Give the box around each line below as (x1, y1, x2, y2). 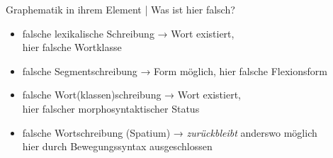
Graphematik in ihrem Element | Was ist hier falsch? (6, 2, 235, 16)
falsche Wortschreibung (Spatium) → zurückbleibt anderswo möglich (22, 125, 317, 140)
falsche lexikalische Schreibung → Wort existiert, (22, 26, 235, 40)
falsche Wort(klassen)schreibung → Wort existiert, (22, 87, 241, 102)
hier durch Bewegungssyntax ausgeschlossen (22, 139, 213, 154)
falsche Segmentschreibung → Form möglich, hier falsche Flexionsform (22, 63, 327, 78)
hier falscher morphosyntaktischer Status (22, 101, 200, 115)
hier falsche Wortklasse (22, 40, 122, 55)
